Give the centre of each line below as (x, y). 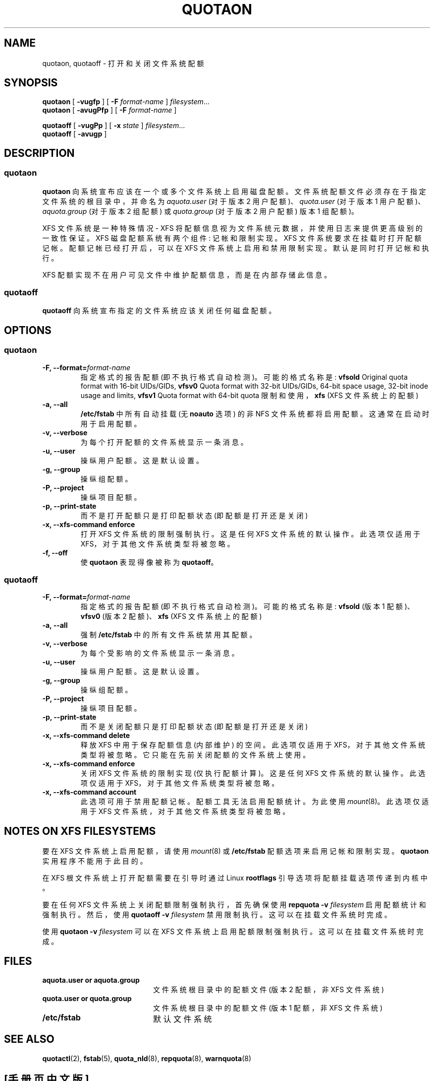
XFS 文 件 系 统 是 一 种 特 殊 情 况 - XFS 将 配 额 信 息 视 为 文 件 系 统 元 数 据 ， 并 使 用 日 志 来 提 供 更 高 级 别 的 (232, 228)
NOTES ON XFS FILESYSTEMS (80, 831)
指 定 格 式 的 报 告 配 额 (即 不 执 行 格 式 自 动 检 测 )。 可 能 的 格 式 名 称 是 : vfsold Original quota (244, 377)
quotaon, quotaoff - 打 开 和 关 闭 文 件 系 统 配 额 (123, 63)
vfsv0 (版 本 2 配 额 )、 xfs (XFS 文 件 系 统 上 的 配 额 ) (171, 616)
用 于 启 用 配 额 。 (111, 423)
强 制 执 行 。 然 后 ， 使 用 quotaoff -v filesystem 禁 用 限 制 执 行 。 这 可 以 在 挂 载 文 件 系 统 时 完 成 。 (217, 915)
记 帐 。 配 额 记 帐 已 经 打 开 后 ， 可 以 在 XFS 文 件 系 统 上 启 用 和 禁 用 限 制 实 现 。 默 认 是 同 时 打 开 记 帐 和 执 (236, 248)
